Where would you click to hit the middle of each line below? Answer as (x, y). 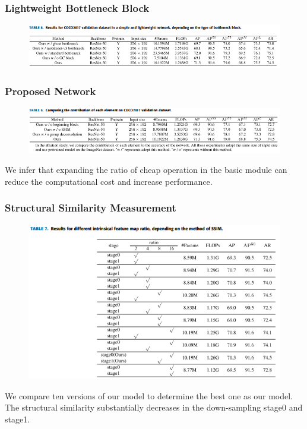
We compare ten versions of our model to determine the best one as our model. (149, 395)
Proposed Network (50, 91)
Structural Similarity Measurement (91, 208)
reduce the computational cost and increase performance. (109, 181)
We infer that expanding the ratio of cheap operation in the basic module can (146, 170)
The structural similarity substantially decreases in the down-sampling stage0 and (154, 407)
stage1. (18, 419)
